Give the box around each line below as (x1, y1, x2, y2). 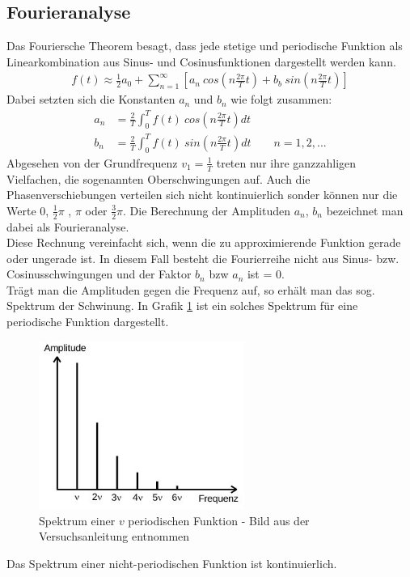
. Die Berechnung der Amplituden (123, 202, 290, 218)
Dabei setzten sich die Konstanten (6, 91, 175, 108)
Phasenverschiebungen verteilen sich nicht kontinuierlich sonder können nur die (6, 186, 398, 203)
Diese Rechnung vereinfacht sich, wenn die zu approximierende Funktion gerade (6, 234, 401, 251)
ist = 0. (247, 265, 285, 282)
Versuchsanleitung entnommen (39, 528, 190, 545)
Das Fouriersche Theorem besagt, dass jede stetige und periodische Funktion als (6, 37, 403, 54)
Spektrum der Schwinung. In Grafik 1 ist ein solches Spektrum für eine (6, 297, 358, 314)
